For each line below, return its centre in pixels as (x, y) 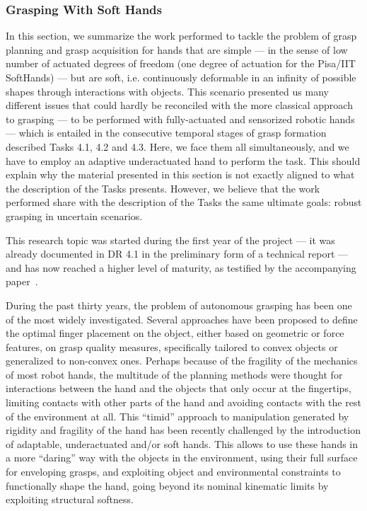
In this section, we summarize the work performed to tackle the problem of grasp (181, 36)
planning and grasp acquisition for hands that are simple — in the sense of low (177, 49)
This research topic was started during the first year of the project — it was (170, 240)
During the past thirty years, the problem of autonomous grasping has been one (179, 305)
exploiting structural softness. (70, 499)
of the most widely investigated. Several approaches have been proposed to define (182, 319)
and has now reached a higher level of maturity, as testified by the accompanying (181, 267)
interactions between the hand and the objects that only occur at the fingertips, (179, 388)
